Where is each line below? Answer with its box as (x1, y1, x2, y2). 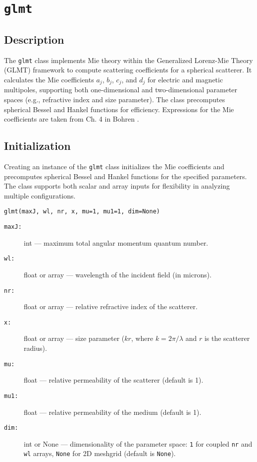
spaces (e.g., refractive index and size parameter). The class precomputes (4, 94, 225, 104)
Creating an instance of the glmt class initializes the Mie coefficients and (4, 161, 225, 171)
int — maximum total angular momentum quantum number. (24, 237, 208, 248)
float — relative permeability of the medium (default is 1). (24, 406, 202, 417)
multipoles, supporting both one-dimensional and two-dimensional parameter (4, 84, 238, 95)
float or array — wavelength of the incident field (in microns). (24, 269, 212, 279)
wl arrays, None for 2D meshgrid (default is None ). (24, 448, 176, 459)
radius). (24, 343, 47, 353)
